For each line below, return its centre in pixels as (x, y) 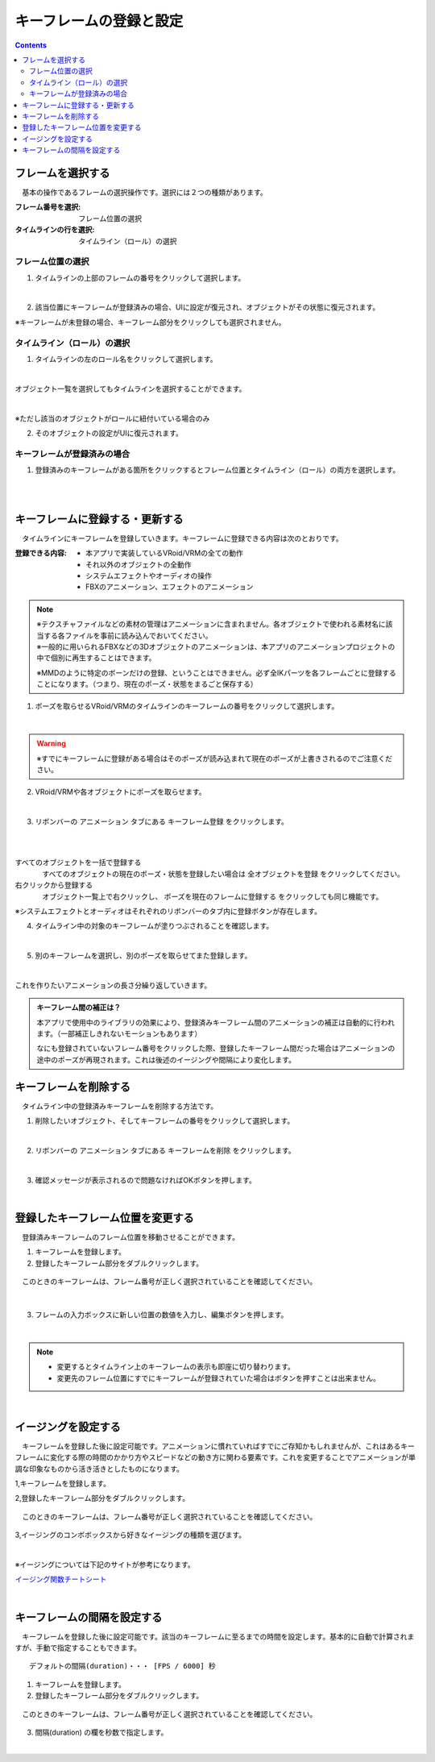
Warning (51, 744)
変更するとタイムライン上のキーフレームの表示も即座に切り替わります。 (176, 1367)
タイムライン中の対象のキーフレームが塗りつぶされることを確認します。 (154, 926)
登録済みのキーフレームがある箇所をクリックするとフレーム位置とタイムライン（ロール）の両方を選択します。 (217, 470)
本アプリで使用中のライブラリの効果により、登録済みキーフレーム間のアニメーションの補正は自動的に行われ (215, 1022)
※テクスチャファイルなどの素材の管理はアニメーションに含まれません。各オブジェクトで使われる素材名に (211, 624)
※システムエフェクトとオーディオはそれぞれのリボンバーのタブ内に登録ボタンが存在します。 (168, 911)
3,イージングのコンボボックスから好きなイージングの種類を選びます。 (130, 1535)
